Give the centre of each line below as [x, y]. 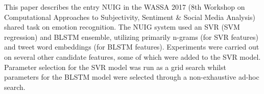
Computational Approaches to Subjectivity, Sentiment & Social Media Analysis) [130, 17]
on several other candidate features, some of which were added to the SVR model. [133, 56]
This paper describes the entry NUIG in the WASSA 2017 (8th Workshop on [125, 7]
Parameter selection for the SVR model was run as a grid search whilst [115, 67]
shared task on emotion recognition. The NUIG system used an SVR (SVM [122, 27]
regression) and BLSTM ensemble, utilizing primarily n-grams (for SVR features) [131, 37]
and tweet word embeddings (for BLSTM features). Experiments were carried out [132, 47]
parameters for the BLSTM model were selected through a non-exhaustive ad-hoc [132, 77]
